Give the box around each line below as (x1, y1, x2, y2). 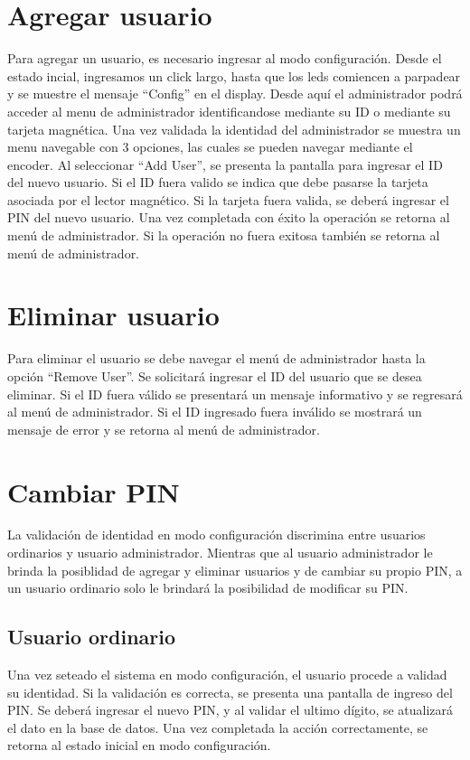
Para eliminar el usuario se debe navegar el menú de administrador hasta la (7, 349, 426, 368)
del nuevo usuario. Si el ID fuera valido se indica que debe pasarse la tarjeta (7, 173, 428, 192)
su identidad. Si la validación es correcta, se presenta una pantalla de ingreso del (7, 682, 453, 701)
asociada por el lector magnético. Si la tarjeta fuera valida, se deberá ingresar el (7, 190, 449, 209)
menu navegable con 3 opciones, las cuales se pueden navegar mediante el (7, 137, 413, 156)
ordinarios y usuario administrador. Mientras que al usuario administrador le (7, 543, 433, 562)
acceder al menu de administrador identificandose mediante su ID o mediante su (7, 101, 451, 120)
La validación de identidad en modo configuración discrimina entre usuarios (7, 525, 426, 544)
